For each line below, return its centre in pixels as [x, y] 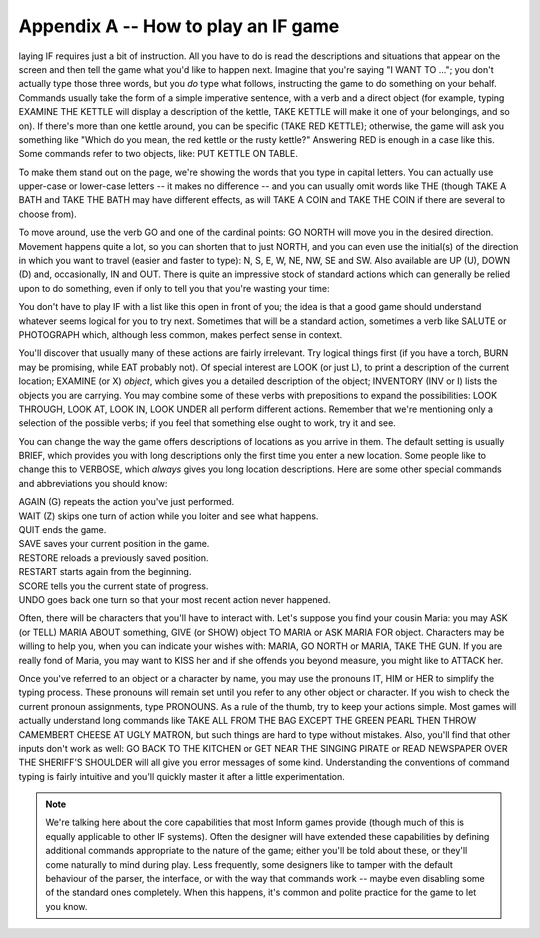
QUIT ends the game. [62, 530]
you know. [66, 906]
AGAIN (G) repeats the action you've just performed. [126, 502]
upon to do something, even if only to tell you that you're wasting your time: [174, 288]
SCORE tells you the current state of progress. [113, 586]
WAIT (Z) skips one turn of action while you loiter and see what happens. [168, 516]
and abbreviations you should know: [93, 483]
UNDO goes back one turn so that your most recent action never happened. [174, 599]
